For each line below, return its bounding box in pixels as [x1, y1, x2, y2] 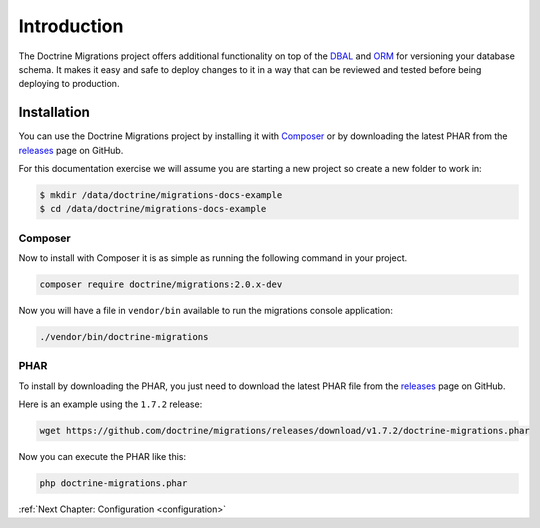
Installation [18, 104, 90, 121]
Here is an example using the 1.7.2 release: [18, 398, 203, 410]
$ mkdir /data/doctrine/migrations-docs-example [39, 190, 283, 200]
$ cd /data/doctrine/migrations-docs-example [39, 203, 267, 215]
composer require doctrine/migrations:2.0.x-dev [39, 279, 283, 290]
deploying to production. [18, 78, 120, 90]
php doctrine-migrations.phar [39, 478, 188, 489]
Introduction [18, 15, 124, 37]
